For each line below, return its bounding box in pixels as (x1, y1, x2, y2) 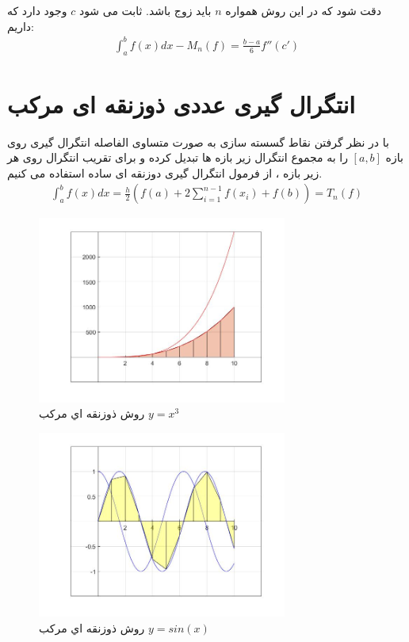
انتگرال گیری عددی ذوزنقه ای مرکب (7, 87, 356, 120)
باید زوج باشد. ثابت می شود (78, 2, 212, 18)
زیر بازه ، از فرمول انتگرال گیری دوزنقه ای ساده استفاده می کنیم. (7, 164, 323, 181)
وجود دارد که (7, 2, 67, 18)
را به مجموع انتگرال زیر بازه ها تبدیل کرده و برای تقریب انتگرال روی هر (7, 149, 348, 166)
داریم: (7, 17, 35, 34)
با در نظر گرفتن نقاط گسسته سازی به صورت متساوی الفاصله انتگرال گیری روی (7, 133, 389, 150)
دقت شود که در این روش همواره (225, 2, 381, 18)
